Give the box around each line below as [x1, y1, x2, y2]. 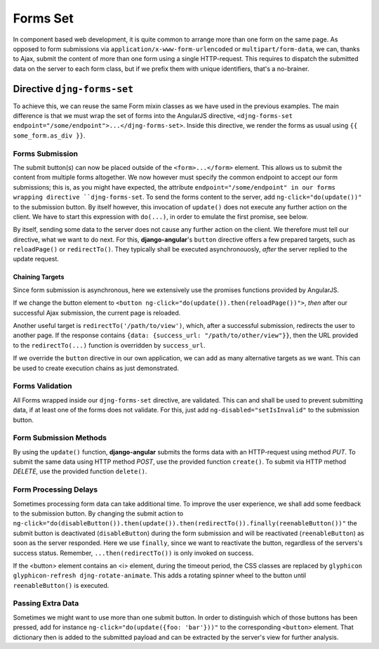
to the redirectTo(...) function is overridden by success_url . [13, 341, 206, 349]
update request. [13, 255, 60, 263]
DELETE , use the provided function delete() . [13, 467, 147, 476]
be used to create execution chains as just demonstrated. [13, 364, 179, 372]
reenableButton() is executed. [13, 581, 109, 589]
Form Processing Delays [13, 485, 98, 494]
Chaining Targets [13, 273, 65, 281]
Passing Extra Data [13, 598, 79, 608]
